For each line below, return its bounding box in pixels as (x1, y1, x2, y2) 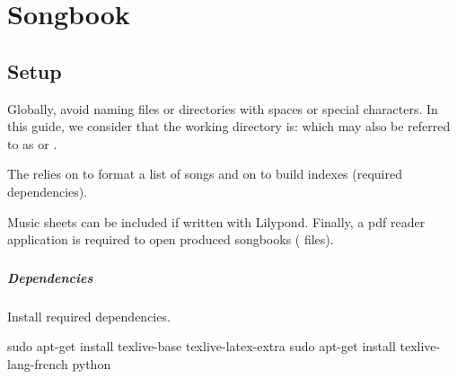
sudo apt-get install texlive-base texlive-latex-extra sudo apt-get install (7, 337, 396, 356)
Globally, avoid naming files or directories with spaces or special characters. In (7, 99, 438, 118)
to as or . (7, 134, 57, 153)
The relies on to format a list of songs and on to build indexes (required (7, 164, 402, 183)
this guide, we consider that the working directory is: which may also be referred (7, 117, 451, 136)
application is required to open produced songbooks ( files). (7, 230, 334, 249)
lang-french (7, 354, 68, 373)
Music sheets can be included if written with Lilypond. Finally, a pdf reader (7, 212, 426, 231)
